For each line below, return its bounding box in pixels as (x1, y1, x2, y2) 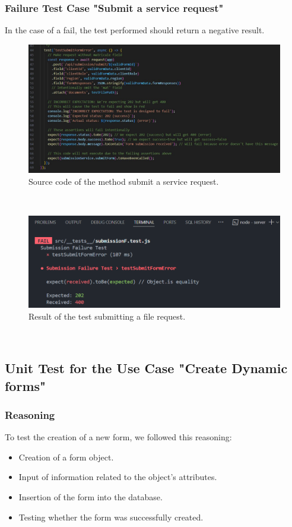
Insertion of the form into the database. (18, 490, 163, 503)
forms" (5, 376, 46, 395)
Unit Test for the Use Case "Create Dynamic (5, 359, 288, 377)
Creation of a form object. (18, 450, 114, 463)
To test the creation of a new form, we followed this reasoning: (5, 431, 232, 443)
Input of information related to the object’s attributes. (18, 471, 217, 483)
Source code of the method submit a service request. (28, 175, 219, 187)
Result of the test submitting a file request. (28, 310, 186, 322)
